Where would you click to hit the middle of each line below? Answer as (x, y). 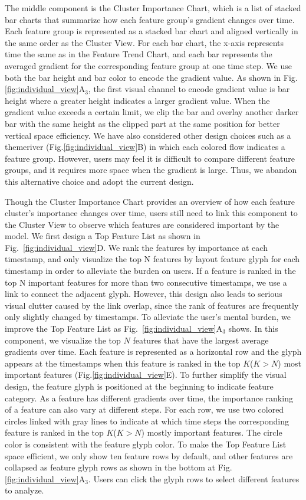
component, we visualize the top (63, 340)
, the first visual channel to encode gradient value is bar (189, 89)
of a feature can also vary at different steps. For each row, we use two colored (144, 409)
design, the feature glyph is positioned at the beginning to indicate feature (139, 386)
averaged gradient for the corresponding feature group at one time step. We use (149, 65)
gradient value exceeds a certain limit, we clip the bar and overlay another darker (152, 112)
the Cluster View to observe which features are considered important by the (142, 224)
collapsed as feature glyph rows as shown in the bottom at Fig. (119, 467)
